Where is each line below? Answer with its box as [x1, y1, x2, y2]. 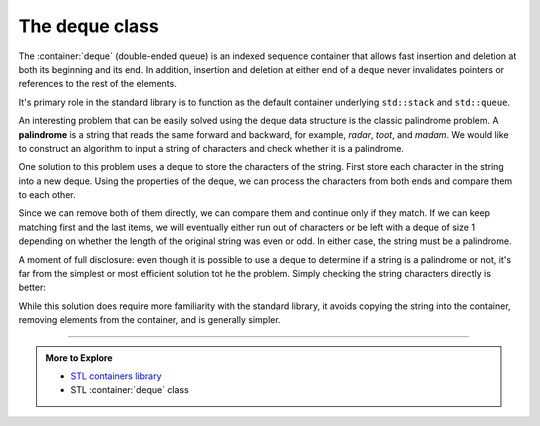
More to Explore [45, 351, 114, 364]
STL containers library [70, 370, 162, 382]
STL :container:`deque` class [70, 384, 189, 396]
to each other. [18, 189, 76, 201]
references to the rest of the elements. [18, 78, 177, 90]
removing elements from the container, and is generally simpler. [18, 314, 281, 326]
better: [18, 281, 47, 294]
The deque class [18, 15, 159, 37]
